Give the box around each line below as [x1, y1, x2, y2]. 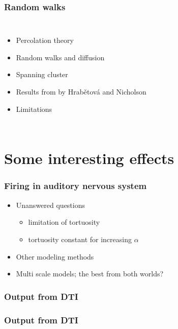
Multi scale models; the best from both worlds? [16, 268, 164, 279]
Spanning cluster [16, 69, 68, 80]
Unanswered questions [16, 199, 85, 210]
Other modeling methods [16, 251, 94, 262]
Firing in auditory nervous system [4, 179, 147, 192]
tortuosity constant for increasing [28, 233, 132, 244]
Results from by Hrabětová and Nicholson [16, 86, 146, 97]
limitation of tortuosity [28, 217, 100, 227]
